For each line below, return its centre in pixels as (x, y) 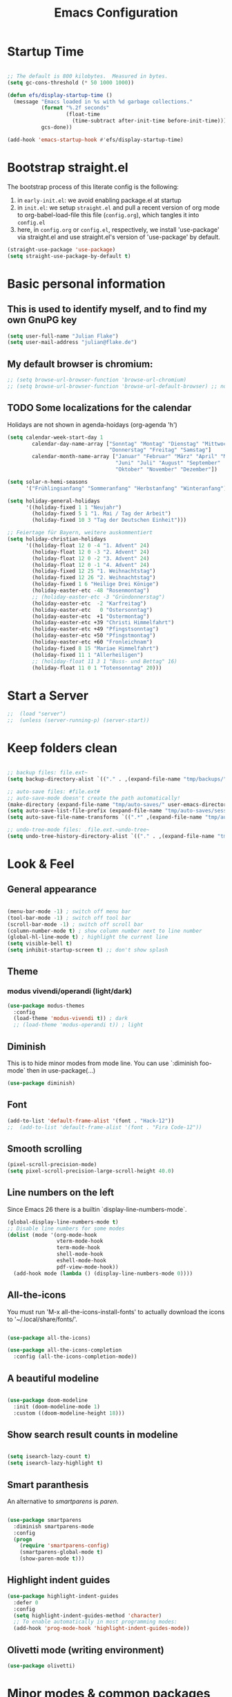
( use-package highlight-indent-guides (63, 1596)
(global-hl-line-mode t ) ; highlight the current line (88, 937)
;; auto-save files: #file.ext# (54, 791)
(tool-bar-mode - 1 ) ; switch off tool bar (69, 918)
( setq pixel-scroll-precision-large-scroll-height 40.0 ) (91, 1171)
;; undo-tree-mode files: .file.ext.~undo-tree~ (78, 830)
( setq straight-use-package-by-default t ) (69, 256)
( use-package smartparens (44, 1520)
